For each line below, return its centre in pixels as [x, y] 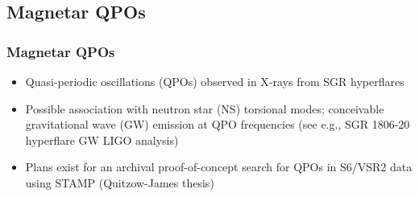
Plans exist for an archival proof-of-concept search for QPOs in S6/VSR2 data [219, 167]
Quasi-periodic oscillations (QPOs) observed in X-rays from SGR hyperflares [215, 81]
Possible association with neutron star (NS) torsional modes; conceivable [205, 108]
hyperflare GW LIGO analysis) [102, 140]
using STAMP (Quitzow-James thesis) [120, 182]
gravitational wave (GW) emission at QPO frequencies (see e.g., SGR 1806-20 [218, 124]
